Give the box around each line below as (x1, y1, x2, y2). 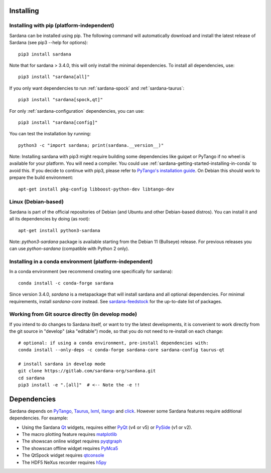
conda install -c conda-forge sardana (18, 280, 114, 286)
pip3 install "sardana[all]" (18, 74, 90, 80)
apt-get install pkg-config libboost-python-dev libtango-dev (18, 186, 175, 192)
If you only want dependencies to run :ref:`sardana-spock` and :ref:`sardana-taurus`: (9, 85, 185, 91)
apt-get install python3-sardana (18, 227, 100, 233)
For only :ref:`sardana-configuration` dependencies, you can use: (9, 108, 145, 114)
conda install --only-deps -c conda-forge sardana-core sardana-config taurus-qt (18, 347, 225, 353)
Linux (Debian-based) (9, 198, 64, 205)
